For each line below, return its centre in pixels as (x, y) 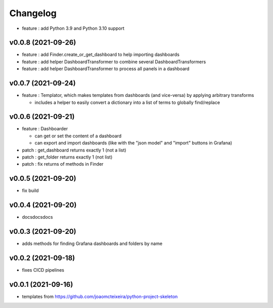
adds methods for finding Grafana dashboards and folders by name (92, 244)
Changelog (33, 13)
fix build (30, 191)
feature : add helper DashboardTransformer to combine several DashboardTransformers (114, 62)
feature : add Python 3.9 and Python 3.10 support (73, 28)
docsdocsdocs (37, 217)
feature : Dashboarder (45, 129)
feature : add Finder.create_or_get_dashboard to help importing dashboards (101, 55)
